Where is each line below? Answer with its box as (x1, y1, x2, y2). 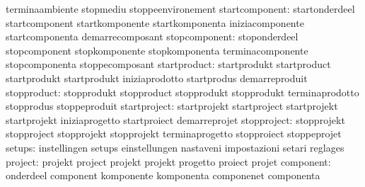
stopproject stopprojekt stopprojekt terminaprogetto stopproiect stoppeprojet (6, 126, 342, 141)
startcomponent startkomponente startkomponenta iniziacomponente (6, 15, 304, 30)
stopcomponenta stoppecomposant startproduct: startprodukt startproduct (6, 57, 331, 72)
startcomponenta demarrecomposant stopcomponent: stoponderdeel (6, 29, 299, 44)
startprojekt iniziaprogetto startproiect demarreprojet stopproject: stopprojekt (6, 112, 345, 127)
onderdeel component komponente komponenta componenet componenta (6, 168, 320, 183)
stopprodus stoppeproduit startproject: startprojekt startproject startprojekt (6, 98, 338, 113)
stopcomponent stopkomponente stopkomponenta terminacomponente (6, 42, 308, 57)
